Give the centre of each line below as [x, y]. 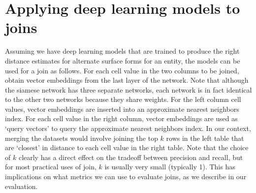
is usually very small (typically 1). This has [170, 167]
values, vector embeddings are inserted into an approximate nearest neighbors [122, 109]
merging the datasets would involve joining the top [81, 138]
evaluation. [21, 186]
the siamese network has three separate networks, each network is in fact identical [128, 89]
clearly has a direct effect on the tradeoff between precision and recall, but [131, 157]
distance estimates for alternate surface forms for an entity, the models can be [123, 60]
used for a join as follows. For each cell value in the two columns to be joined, [122, 70]
